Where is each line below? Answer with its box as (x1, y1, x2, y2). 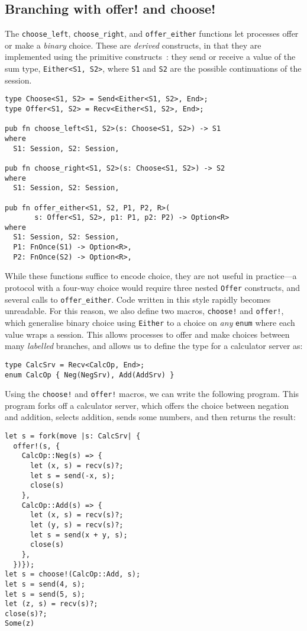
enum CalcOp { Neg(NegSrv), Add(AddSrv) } (5, 370, 174, 379)
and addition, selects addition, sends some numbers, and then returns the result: (5, 411, 296, 423)
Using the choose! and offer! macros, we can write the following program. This (5, 387, 299, 400)
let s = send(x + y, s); (30, 530, 128, 539)
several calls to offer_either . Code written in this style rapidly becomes (5, 293, 271, 305)
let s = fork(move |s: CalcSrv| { (5, 432, 141, 441)
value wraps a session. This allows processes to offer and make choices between (5, 328, 290, 340)
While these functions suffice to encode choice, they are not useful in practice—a (5, 270, 297, 282)
